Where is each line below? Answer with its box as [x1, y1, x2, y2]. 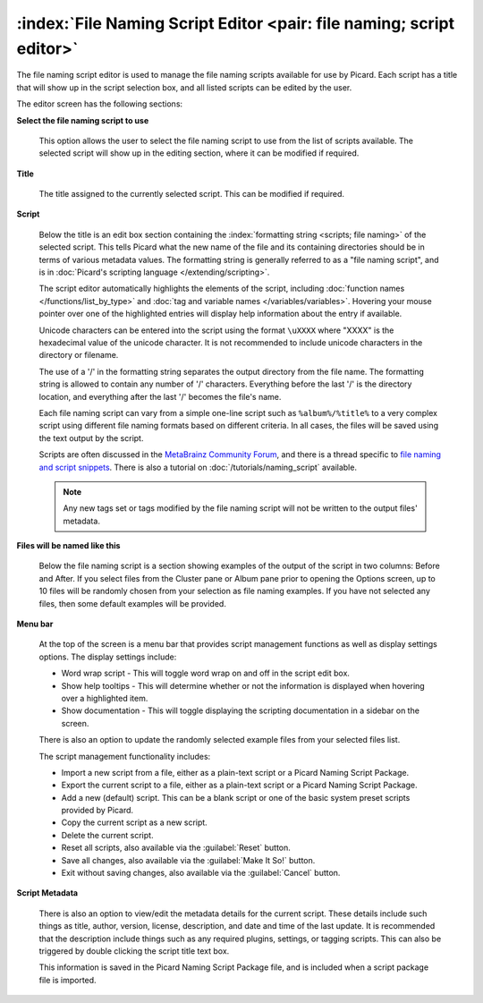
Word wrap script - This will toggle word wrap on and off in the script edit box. [61, 667, 351, 679]
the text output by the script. [38, 432, 144, 443]
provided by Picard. [61, 805, 134, 816]
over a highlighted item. [61, 693, 148, 703]
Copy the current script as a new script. [61, 817, 208, 828]
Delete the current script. [61, 829, 154, 840]
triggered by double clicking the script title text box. [38, 946, 230, 956]
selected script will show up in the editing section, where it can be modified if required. [38, 148, 360, 158]
